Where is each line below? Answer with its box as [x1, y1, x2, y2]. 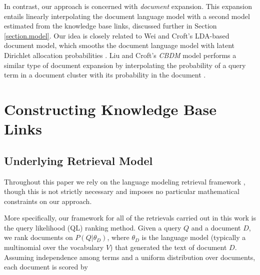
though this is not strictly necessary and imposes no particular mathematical [4, 186, 239, 196]
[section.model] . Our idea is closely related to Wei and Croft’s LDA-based [4, 30, 229, 40]
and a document [191, 222, 241, 232]
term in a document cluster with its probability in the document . [4, 69, 206, 80]
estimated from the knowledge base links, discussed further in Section [4, 20, 217, 31]
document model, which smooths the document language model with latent [4, 40, 234, 50]
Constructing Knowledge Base [4, 98, 216, 119]
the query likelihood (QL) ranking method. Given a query [4, 222, 181, 232]
